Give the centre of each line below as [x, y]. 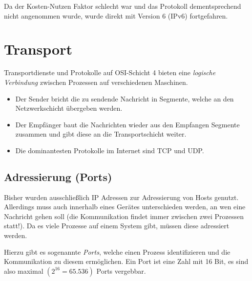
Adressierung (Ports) [58, 176]
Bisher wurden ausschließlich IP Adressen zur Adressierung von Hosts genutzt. [121, 197]
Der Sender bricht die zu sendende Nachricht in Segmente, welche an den [125, 98]
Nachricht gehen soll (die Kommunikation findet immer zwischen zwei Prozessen [124, 216]
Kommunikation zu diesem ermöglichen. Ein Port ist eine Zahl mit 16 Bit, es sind [126, 261]
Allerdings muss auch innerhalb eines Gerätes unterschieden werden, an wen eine [125, 207]
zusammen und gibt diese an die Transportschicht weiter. [101, 134]
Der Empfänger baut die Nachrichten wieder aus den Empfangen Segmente [127, 124]
